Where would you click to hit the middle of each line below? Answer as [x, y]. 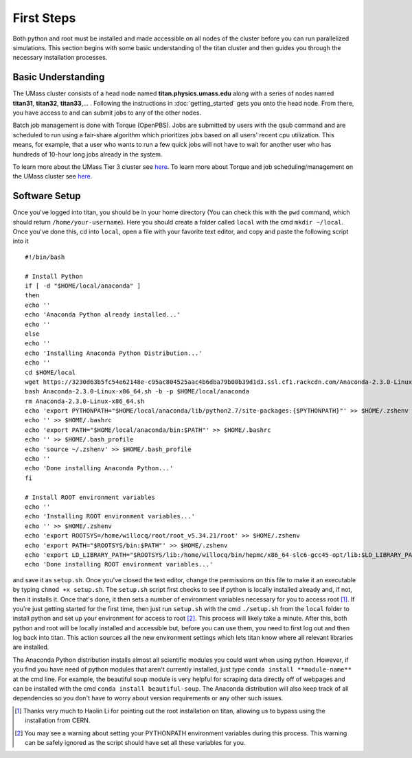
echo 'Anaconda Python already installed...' [103, 315]
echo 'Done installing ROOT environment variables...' [119, 564]
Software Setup [47, 196]
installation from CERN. [58, 720]
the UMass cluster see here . [53, 176]
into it [21, 241]
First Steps [44, 18]
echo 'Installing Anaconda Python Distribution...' [114, 353]
